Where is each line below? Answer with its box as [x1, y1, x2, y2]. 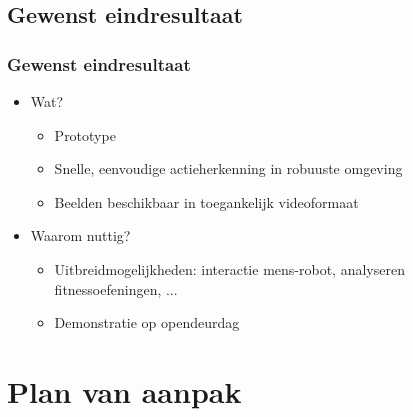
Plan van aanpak [7, 370, 242, 411]
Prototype [54, 124, 116, 145]
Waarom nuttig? [30, 225, 131, 246]
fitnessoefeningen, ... [54, 278, 178, 299]
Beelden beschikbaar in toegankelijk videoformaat [54, 191, 359, 212]
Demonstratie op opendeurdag [54, 312, 240, 333]
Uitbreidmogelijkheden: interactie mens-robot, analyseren [54, 258, 405, 279]
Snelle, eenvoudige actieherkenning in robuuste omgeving [54, 158, 403, 179]
